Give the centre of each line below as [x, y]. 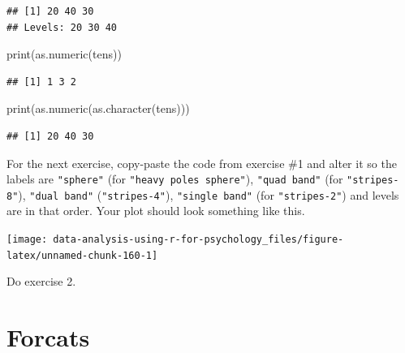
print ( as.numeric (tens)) [64, 54]
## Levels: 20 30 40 [62, 27]
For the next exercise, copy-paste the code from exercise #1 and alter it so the [202, 163]
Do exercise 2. [41, 281]
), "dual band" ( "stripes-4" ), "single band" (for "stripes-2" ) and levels [209, 194]
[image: [27, 240]
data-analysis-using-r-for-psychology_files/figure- [198, 240]
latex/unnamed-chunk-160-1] [82, 255]
